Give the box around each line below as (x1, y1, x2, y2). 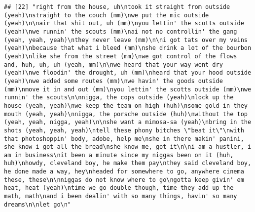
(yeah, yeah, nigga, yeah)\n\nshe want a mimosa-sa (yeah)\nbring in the (4, 119, 252, 126)
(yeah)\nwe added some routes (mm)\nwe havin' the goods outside (4, 77, 223, 85)
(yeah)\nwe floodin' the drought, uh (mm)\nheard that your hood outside (4, 69, 252, 77)
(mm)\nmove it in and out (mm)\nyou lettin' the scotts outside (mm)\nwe (4, 85, 252, 93)
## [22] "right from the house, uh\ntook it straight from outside (4, 3, 230, 10)
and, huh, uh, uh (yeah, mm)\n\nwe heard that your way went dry (4, 61, 223, 68)
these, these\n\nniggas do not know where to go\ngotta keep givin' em (4, 176, 244, 183)
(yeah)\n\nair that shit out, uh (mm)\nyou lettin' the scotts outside (4, 20, 244, 27)
